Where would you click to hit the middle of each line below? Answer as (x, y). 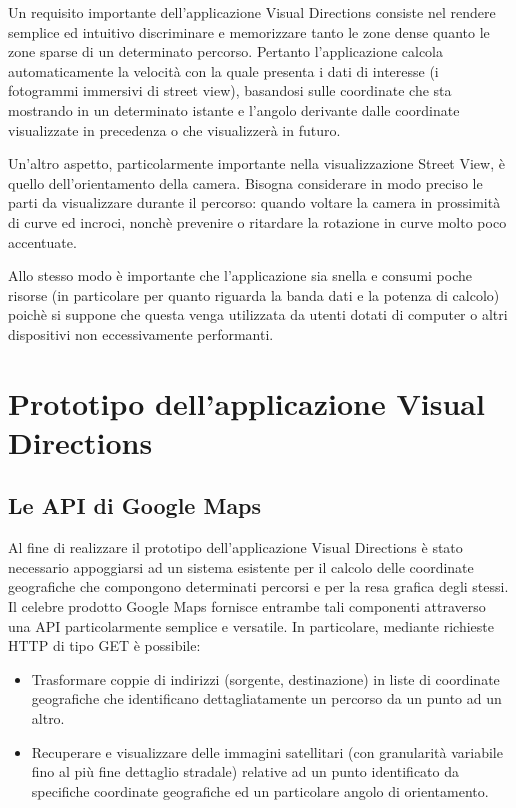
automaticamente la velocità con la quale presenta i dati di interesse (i (223, 70)
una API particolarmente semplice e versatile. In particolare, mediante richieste (251, 625)
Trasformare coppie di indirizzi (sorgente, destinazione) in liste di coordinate (265, 678)
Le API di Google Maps (135, 505)
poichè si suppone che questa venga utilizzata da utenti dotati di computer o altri (258, 314)
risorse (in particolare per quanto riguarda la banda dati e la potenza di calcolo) (254, 294)
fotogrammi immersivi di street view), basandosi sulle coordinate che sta (230, 90)
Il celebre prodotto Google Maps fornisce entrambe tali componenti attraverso (247, 606)
